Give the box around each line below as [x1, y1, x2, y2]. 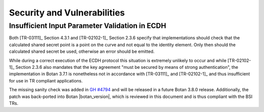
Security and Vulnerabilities [9, 7, 125, 18]
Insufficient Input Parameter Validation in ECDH [9, 21, 166, 30]
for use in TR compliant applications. [9, 78, 83, 83]
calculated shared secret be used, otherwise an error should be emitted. [9, 48, 155, 54]
